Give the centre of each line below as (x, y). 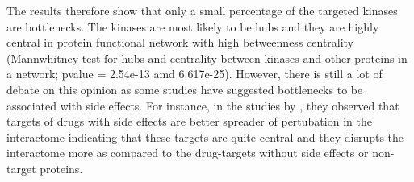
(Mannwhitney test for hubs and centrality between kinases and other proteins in (207, 58)
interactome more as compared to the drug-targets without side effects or (188, 153)
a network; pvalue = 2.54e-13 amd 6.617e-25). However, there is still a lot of (194, 74)
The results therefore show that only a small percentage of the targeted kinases (202, 10)
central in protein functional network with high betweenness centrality (180, 42)
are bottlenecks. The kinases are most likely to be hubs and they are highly (193, 26)
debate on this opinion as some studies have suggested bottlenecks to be (185, 89)
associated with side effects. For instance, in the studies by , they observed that (203, 105)
